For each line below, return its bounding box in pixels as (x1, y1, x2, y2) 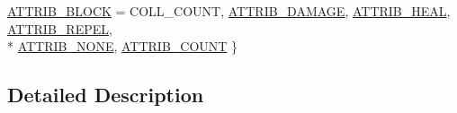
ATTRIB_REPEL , (7, 19, 112, 38)
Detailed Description (7, 81, 204, 109)
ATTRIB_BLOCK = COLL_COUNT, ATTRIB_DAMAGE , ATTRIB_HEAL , (7, 2, 451, 20)
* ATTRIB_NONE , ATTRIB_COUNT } (7, 37, 238, 56)
